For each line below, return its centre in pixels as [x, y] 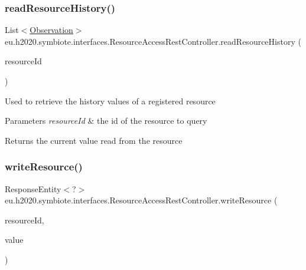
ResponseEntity [33, 188]
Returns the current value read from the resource [94, 140]
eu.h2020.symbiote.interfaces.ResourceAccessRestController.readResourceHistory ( [153, 41]
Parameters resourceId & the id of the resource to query [106, 121]
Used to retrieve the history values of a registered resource [110, 101]
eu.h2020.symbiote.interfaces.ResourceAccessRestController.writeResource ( [141, 200]
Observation [51, 30]
